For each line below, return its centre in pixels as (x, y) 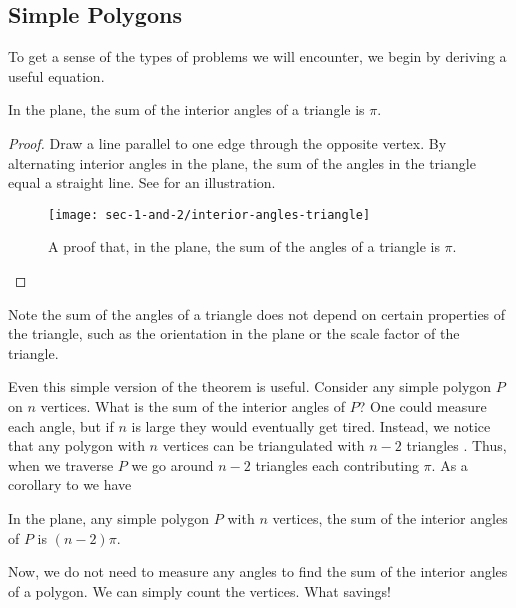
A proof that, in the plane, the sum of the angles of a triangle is (244, 246)
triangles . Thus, (456, 445)
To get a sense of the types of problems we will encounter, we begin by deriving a (257, 56)
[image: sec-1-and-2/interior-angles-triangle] (209, 214)
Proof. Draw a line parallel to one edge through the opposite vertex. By (227, 142)
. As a (449, 464)
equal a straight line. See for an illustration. (142, 182)
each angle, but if (61, 425)
